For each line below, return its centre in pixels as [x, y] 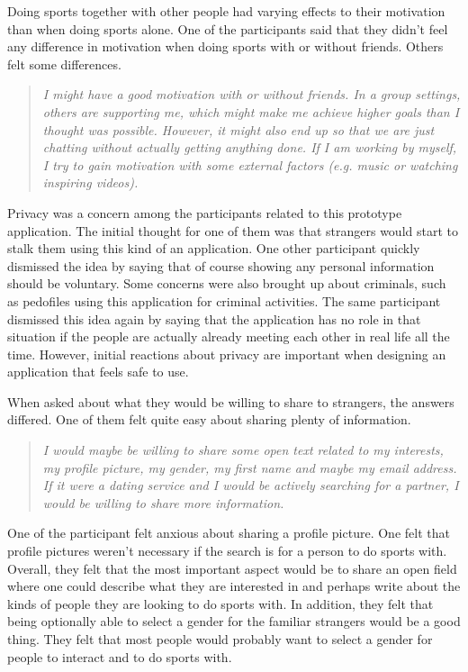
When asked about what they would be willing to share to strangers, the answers [231, 401]
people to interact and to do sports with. [120, 656]
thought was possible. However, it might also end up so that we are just [238, 129]
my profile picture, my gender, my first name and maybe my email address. [250, 467]
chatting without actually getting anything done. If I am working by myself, [250, 147]
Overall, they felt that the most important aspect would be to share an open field [232, 568]
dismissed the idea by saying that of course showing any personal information [221, 265]
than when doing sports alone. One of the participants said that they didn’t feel [228, 28]
